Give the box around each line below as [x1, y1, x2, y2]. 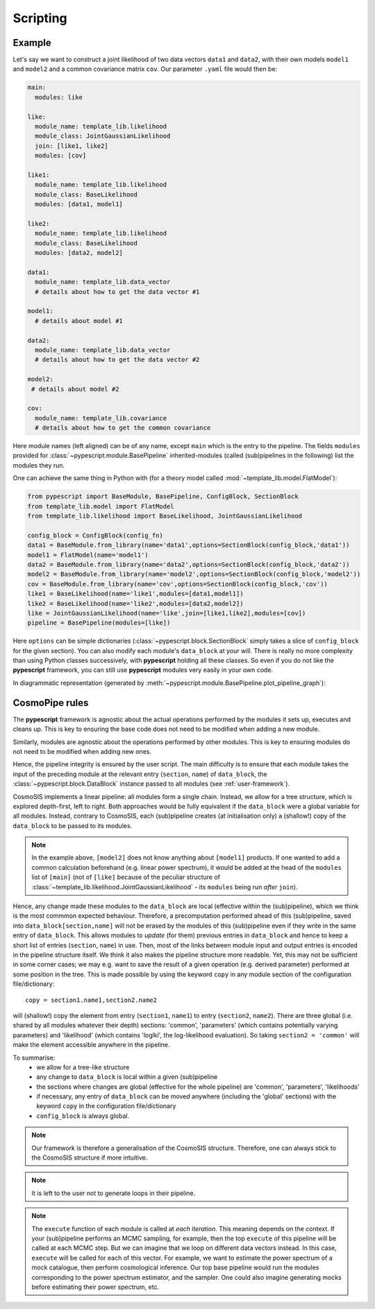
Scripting [12, 10, 67, 26]
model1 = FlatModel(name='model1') [27, 551, 149, 559]
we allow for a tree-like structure [36, 1063, 130, 1071]
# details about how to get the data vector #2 [35, 356, 200, 364]
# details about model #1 [35, 317, 123, 324]
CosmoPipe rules [12, 697, 89, 709]
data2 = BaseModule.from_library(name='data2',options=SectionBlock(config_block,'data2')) [27, 560, 350, 568]
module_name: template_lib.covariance [35, 414, 167, 422]
